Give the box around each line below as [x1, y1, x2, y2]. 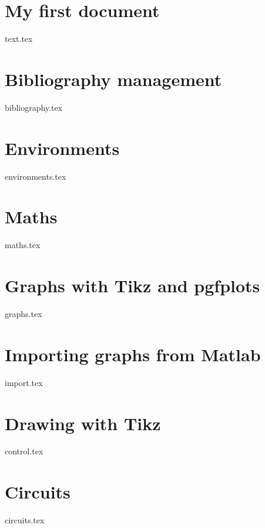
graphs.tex [5, 308, 42, 319]
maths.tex [5, 239, 41, 251]
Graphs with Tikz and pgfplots [5, 273, 260, 298]
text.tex [5, 32, 33, 45]
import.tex [5, 376, 43, 388]
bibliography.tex [5, 101, 63, 113]
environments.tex [5, 170, 66, 182]
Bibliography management [5, 67, 222, 91]
